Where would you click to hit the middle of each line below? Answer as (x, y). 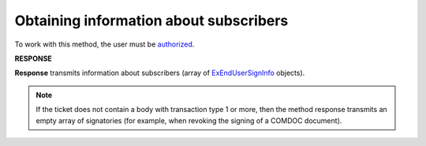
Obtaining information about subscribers (151, 21)
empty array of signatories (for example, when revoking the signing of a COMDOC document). (189, 120)
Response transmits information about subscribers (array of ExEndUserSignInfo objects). (160, 73)
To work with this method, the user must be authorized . (105, 44)
